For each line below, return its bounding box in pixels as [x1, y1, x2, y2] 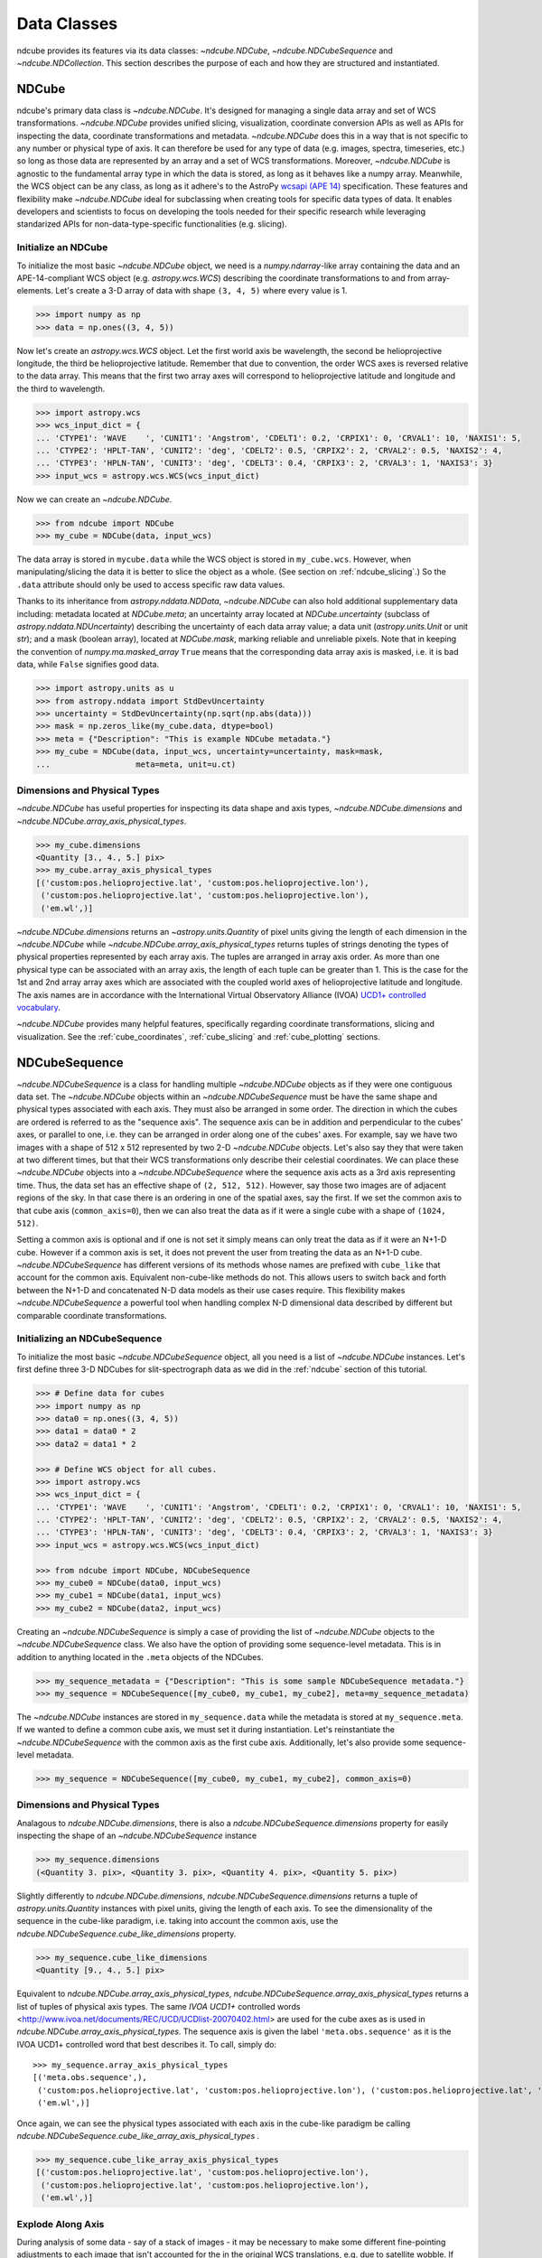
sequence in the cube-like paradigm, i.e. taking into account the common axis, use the [16, 1916, 339, 1927]
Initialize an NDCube [16, 241, 108, 254]
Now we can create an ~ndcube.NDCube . [16, 493, 173, 505]
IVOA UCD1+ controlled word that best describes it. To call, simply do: [16, 2039, 277, 2049]
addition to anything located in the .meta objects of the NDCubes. [16, 1651, 264, 1662]
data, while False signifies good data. [16, 659, 160, 670]
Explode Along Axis [16, 2217, 105, 2230]
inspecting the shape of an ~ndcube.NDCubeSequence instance [16, 1830, 257, 1842]
